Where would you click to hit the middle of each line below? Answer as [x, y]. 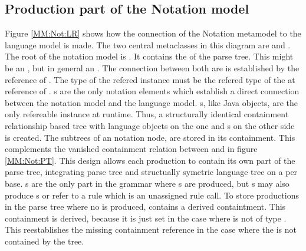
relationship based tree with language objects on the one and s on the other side [150, 125]
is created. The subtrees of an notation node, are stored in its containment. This [150, 137]
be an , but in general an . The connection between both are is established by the [152, 67]
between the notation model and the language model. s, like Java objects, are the [151, 102]
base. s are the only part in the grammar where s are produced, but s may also [147, 183]
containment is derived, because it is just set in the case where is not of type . [146, 218]
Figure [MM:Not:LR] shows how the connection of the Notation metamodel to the [153, 33]
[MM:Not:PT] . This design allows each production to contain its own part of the [150, 160]
